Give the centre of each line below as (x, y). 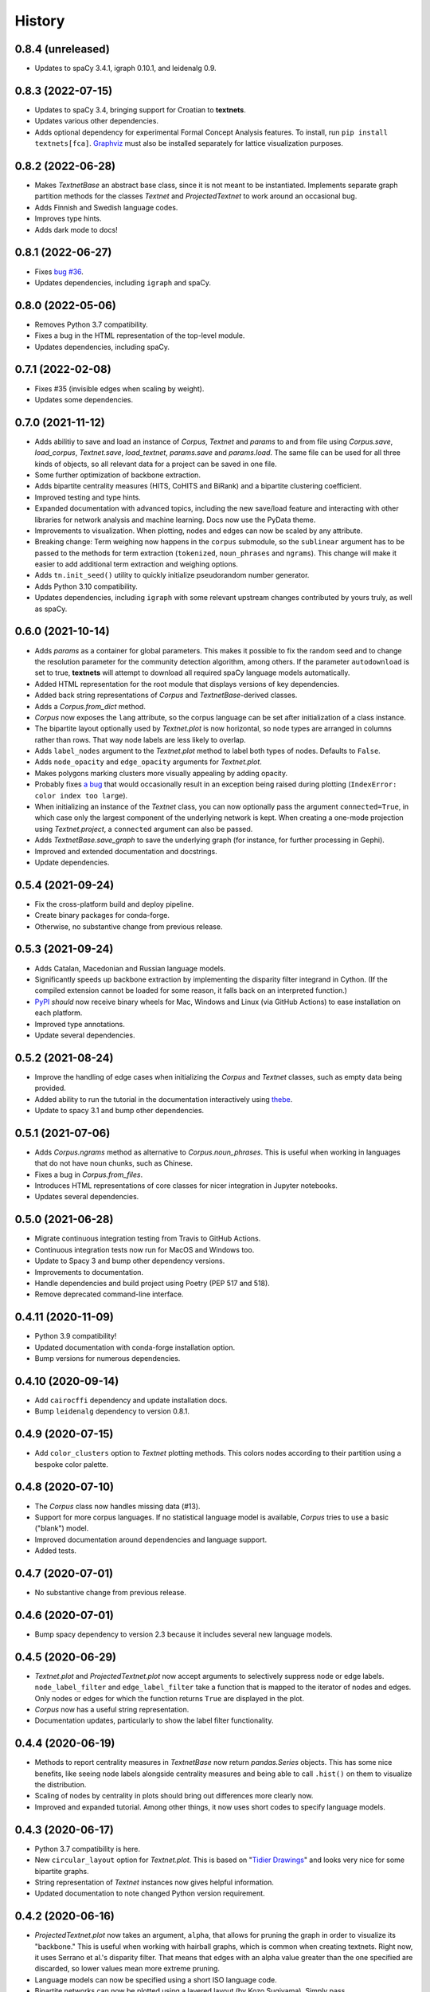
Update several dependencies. (85, 1035)
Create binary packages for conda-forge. (102, 916)
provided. (51, 1088)
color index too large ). (81, 795)
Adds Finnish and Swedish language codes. (106, 207)
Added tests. (56, 1551)
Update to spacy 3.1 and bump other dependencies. (119, 1110)
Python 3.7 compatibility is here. (88, 1849)
